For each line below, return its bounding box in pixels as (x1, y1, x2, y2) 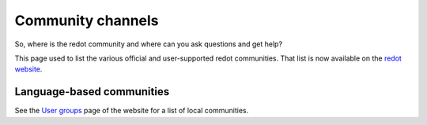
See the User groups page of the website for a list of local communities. (14, 106, 249, 116)
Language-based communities (14, 85, 170, 98)
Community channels (14, 12, 159, 29)
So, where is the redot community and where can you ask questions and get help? (14, 39, 283, 49)
